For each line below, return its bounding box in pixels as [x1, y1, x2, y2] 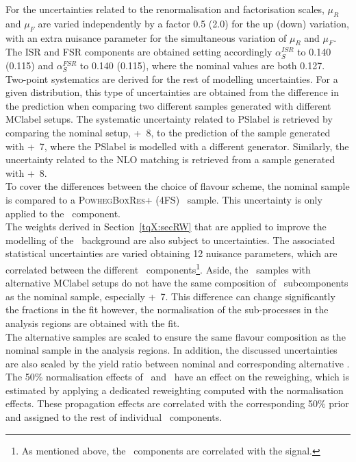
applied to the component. [5, 206, 121, 220]
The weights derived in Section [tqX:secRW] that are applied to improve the [5, 219, 327, 234]
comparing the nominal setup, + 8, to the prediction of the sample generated [5, 125, 331, 139]
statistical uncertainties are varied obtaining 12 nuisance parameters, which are [5, 246, 338, 260]
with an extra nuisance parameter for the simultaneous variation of [5, 30, 287, 45]
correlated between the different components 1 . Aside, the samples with [5, 260, 311, 276]
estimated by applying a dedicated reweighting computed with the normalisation [5, 382, 344, 397]
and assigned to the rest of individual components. [5, 410, 222, 424]
